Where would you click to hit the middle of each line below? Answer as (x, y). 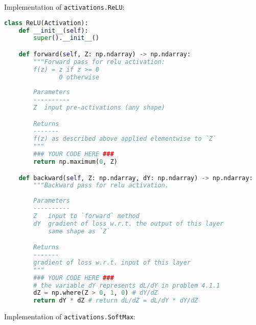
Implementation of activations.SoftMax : (70, 317)
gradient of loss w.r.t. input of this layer (112, 262)
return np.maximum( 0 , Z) (75, 161)
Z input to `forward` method (86, 216)
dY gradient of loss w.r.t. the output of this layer (129, 223)
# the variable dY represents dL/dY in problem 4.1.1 (127, 285)
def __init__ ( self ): (53, 30)
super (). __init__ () (66, 38)
